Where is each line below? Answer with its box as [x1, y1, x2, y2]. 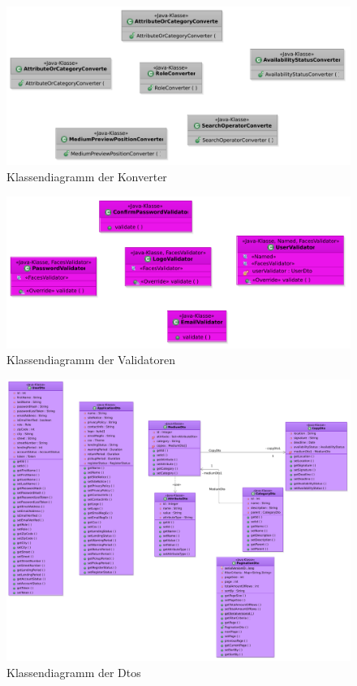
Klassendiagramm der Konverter [6, 168, 167, 185]
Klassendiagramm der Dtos [6, 663, 141, 680]
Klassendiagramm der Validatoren [6, 351, 175, 368]
